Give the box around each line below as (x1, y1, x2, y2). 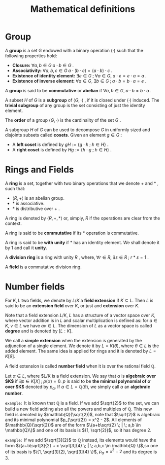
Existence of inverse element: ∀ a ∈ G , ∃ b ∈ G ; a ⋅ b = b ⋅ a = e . (12, 78, 147, 84)
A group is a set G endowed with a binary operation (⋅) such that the (5, 47, 144, 53)
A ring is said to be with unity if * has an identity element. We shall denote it (5, 239, 160, 245)
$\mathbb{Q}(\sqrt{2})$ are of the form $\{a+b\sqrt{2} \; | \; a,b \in (5, 422, 141, 428)
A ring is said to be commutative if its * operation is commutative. (5, 230, 139, 236)
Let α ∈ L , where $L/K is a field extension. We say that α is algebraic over (5, 373, 156, 379)
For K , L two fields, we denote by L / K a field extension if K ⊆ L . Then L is (5, 297, 154, 303)
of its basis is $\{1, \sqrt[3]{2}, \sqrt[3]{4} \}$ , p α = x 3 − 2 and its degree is (5, 448, 157, 456)
